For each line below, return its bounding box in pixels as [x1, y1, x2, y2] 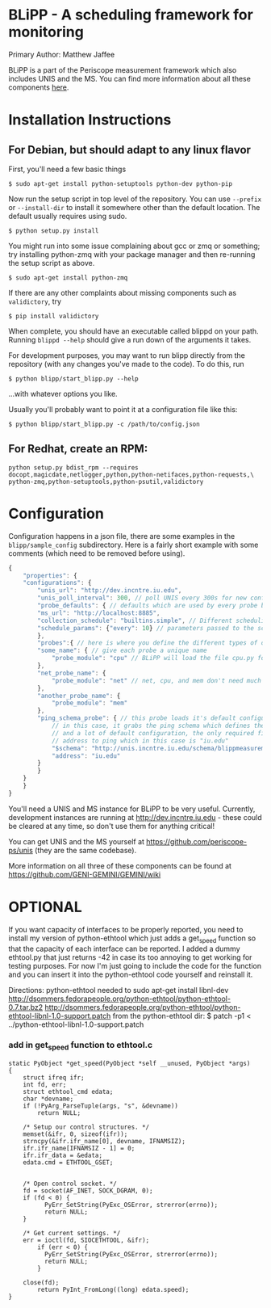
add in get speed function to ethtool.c [8, 1040, 153, 1052]
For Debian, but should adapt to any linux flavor [8, 143, 252, 157]
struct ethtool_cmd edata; [23, 1088, 114, 1096]
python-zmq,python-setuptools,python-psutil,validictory [8, 477, 204, 486]
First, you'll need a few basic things [8, 164, 127, 174]
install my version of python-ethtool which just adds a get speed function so [8, 933, 256, 944]
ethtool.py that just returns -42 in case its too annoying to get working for [8, 952, 252, 962]
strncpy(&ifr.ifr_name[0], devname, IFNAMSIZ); [23, 1138, 186, 1146]
